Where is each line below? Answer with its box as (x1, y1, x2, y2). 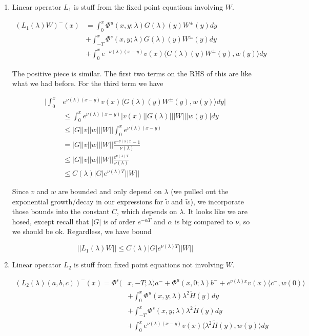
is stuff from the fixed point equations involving (73, 2, 223, 12)
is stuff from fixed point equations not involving (73, 259, 223, 270)
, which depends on (117, 206, 177, 217)
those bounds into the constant (12, 206, 110, 217)
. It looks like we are (183, 206, 248, 217)
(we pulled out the (171, 186, 229, 197)
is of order (103, 216, 135, 226)
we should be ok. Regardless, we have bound (12, 226, 152, 237)
